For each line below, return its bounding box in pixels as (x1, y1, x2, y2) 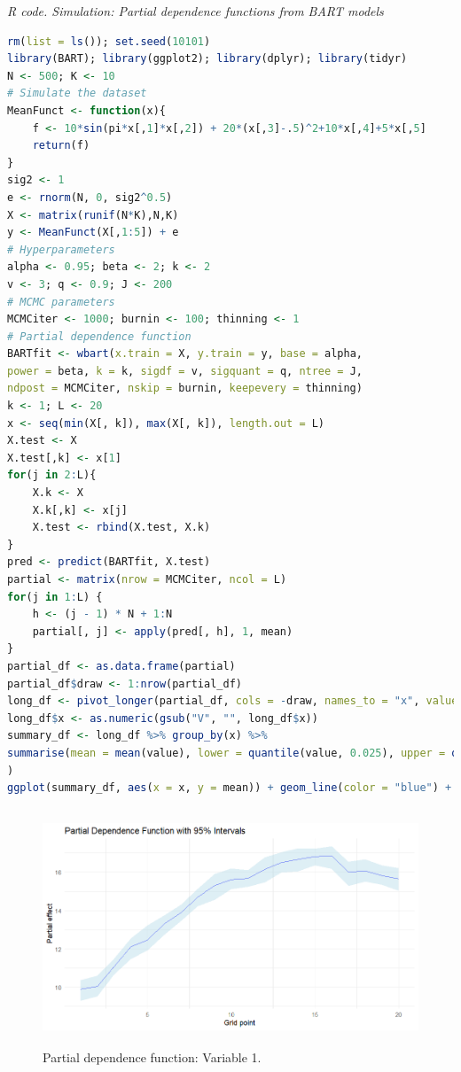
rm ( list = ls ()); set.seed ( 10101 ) (7, 35, 211, 48)
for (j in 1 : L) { (7, 590, 103, 603)
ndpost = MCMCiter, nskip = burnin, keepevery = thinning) (7, 382, 363, 395)
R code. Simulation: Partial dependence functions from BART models (7, 2, 384, 19)
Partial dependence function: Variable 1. (43, 1047, 262, 1066)
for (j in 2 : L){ (7, 469, 97, 482)
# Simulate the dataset (7, 87, 147, 100)
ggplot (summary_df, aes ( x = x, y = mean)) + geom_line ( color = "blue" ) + (7, 781, 452, 795)
